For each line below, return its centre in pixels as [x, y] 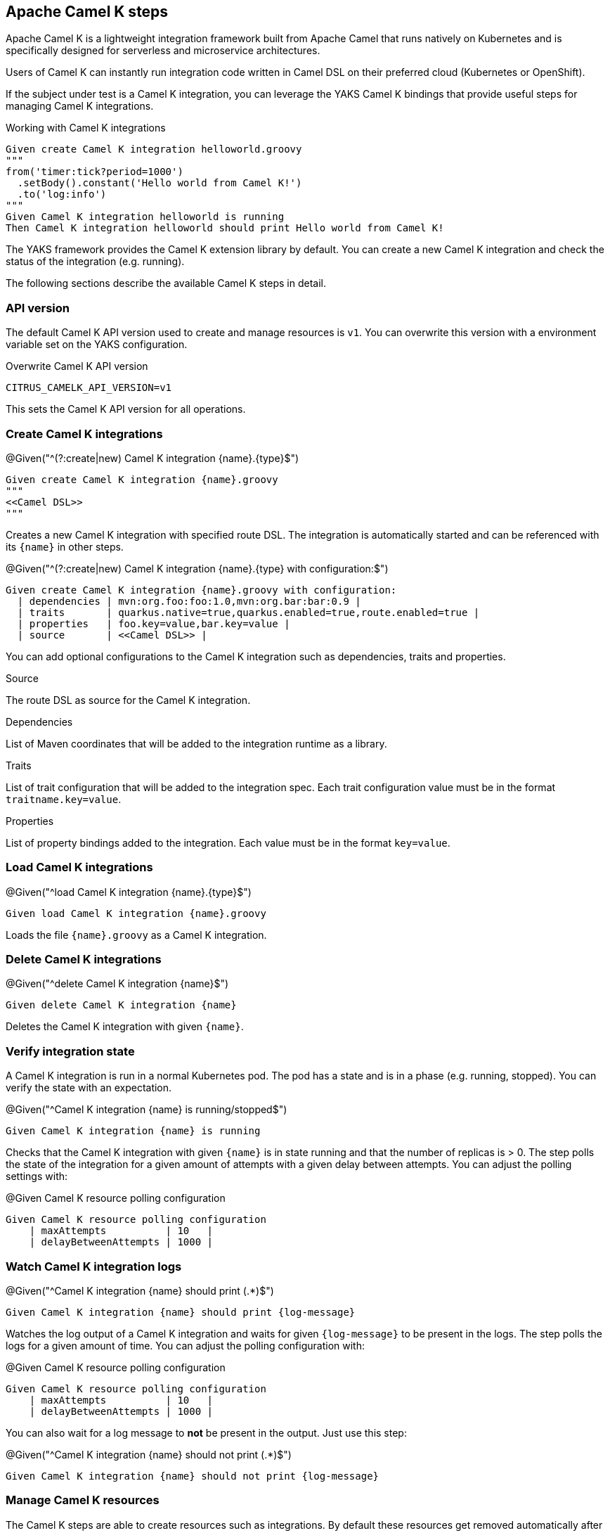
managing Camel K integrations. [80, 106]
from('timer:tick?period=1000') [95, 172]
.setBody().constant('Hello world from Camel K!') [160, 183]
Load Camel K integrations [79, 867]
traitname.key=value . [64, 799]
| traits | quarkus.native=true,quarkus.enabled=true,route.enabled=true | [248, 612]
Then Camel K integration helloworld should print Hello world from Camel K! [225, 228]
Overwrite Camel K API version [77, 366]
